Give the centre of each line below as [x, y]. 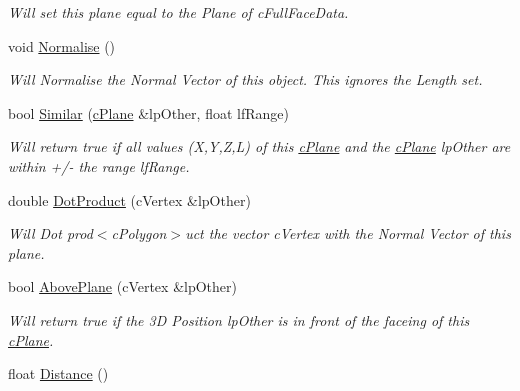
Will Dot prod [50, 233]
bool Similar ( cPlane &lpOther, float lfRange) [148, 112]
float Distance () [58, 373]
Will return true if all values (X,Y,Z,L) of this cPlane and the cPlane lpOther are [259, 146]
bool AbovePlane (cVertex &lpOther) [122, 286]
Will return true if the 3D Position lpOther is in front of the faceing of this [239, 319]
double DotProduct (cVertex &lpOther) [129, 199]
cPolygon [139, 233]
